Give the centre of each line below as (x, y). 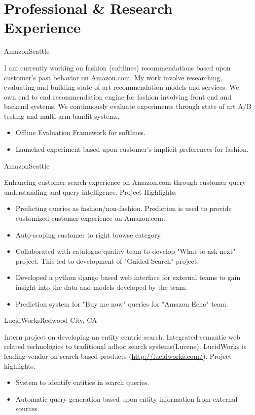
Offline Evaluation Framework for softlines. (80, 132)
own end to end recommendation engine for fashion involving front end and (118, 96)
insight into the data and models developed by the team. (101, 287)
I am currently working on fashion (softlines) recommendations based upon (117, 67)
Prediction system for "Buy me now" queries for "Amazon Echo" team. (122, 303)
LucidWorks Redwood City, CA (51, 320)
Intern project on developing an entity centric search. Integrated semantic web (122, 336)
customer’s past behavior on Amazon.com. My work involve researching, (113, 77)
